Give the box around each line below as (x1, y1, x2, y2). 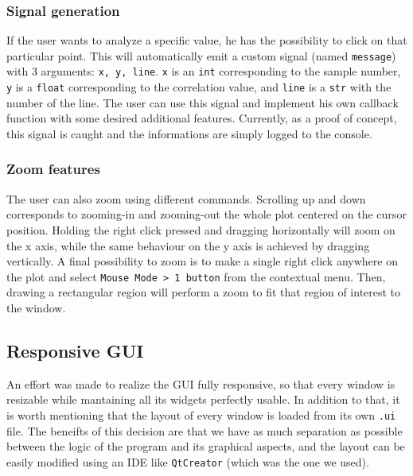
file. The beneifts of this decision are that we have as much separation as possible (6, 422, 403, 439)
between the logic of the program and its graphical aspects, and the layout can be (6, 438, 405, 455)
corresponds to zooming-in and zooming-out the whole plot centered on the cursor (6, 206, 407, 223)
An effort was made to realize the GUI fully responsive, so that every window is (6, 375, 395, 392)
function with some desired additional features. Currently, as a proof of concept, (6, 110, 397, 126)
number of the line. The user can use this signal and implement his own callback (6, 94, 399, 110)
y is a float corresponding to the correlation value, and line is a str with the (6, 79, 392, 95)
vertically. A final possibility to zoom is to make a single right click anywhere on (6, 253, 398, 269)
